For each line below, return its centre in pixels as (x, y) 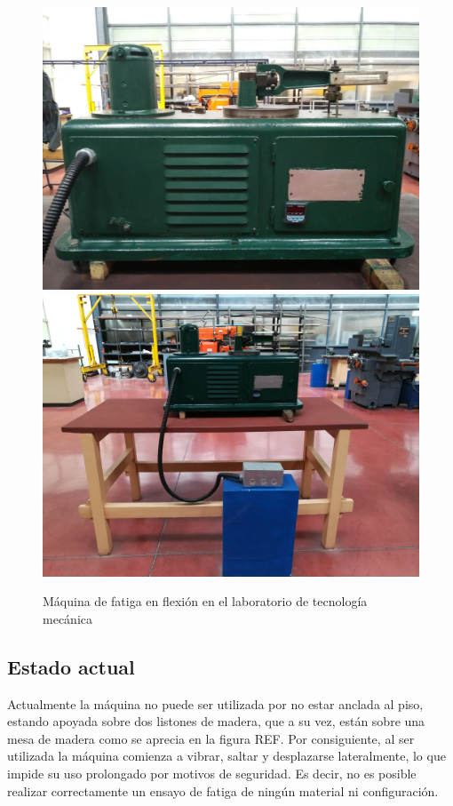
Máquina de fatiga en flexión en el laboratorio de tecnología (205, 601)
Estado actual (71, 666)
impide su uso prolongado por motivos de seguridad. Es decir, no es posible (212, 773)
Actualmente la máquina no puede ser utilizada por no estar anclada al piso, (215, 703)
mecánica (68, 618)
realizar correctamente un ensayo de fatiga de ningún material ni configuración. (223, 790)
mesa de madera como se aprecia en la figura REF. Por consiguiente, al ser (211, 738)
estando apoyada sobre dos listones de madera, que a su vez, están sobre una (216, 721)
